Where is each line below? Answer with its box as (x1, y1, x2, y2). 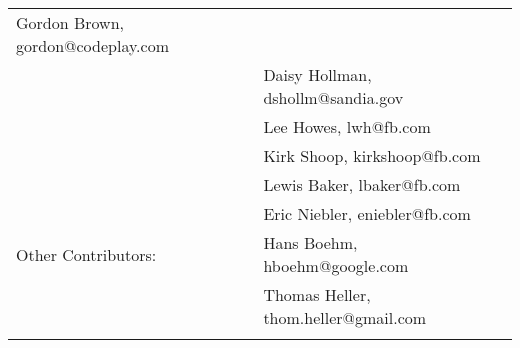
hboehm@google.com (263, 254, 409, 277)
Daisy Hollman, (263, 63, 372, 86)
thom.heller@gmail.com (263, 306, 427, 329)
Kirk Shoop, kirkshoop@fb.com (263, 144, 481, 167)
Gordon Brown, (16, 11, 125, 34)
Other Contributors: (16, 242, 157, 266)
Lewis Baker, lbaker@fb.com (263, 173, 461, 196)
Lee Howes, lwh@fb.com (263, 115, 431, 138)
